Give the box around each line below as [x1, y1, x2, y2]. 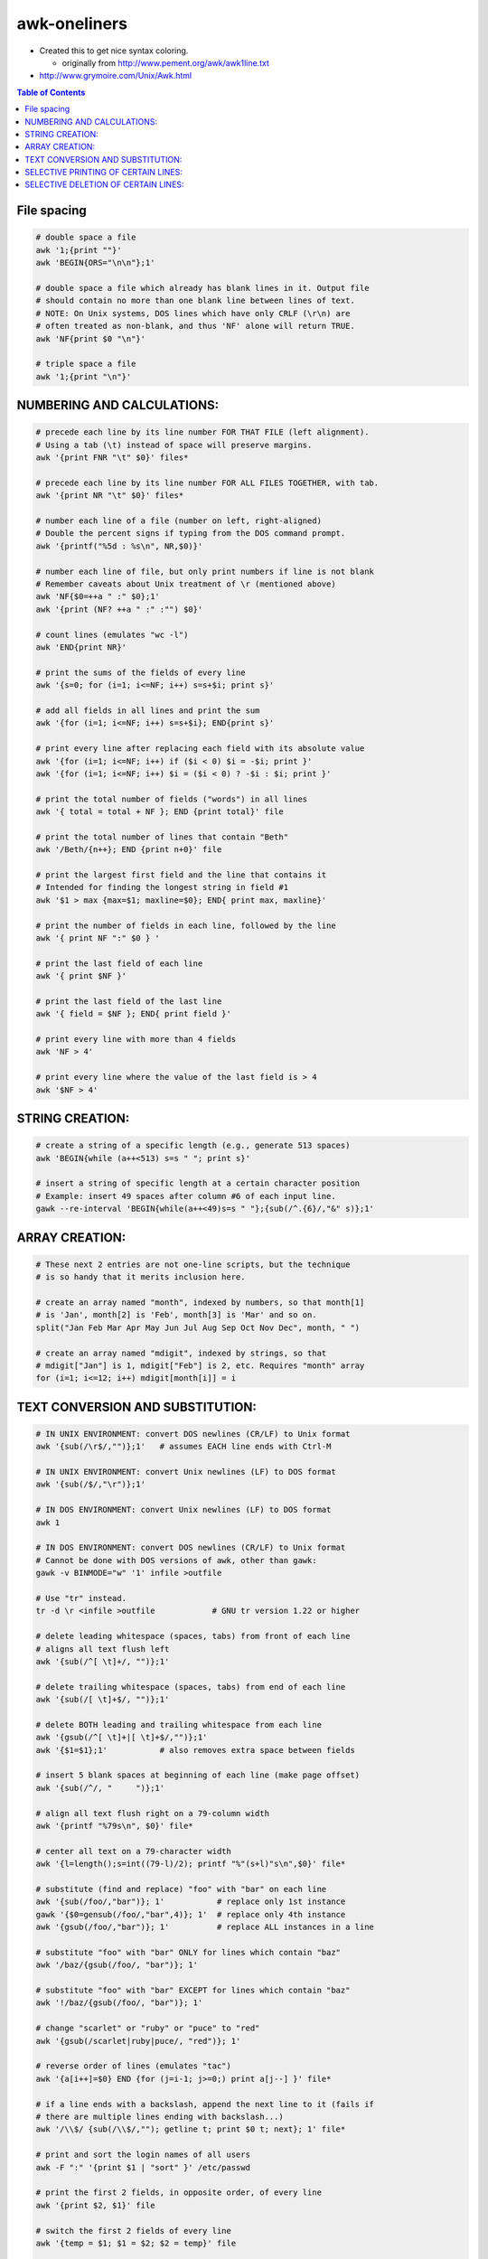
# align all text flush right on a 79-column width [35, 1808, 270, 1818]
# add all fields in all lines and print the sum [35, 705, 260, 716]
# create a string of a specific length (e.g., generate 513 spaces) [35, 1140, 351, 1151]
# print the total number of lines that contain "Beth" [35, 831, 289, 842]
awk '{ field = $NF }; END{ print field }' [35, 1008, 232, 1019]
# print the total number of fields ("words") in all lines [35, 793, 308, 804]
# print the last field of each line [35, 958, 203, 969]
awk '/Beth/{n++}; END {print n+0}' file [35, 845, 222, 855]
